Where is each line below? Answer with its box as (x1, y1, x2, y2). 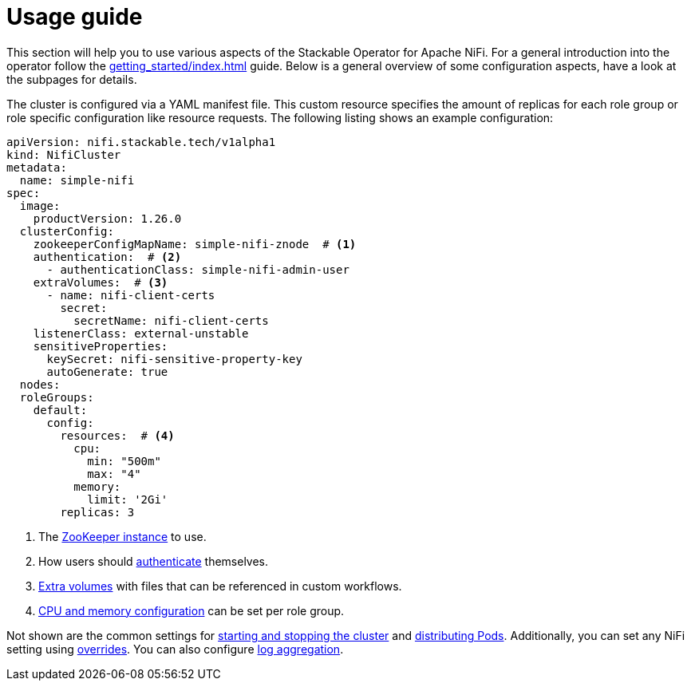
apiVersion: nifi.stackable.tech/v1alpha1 (6, 135, 276, 148)
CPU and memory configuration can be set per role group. (38, 603, 345, 618)
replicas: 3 (60, 505, 135, 519)
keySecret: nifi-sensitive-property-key (46, 352, 302, 365)
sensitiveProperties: (33, 339, 168, 353)
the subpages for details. (6, 72, 137, 86)
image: (19, 199, 61, 212)
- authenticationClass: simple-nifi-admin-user (46, 263, 349, 276)
